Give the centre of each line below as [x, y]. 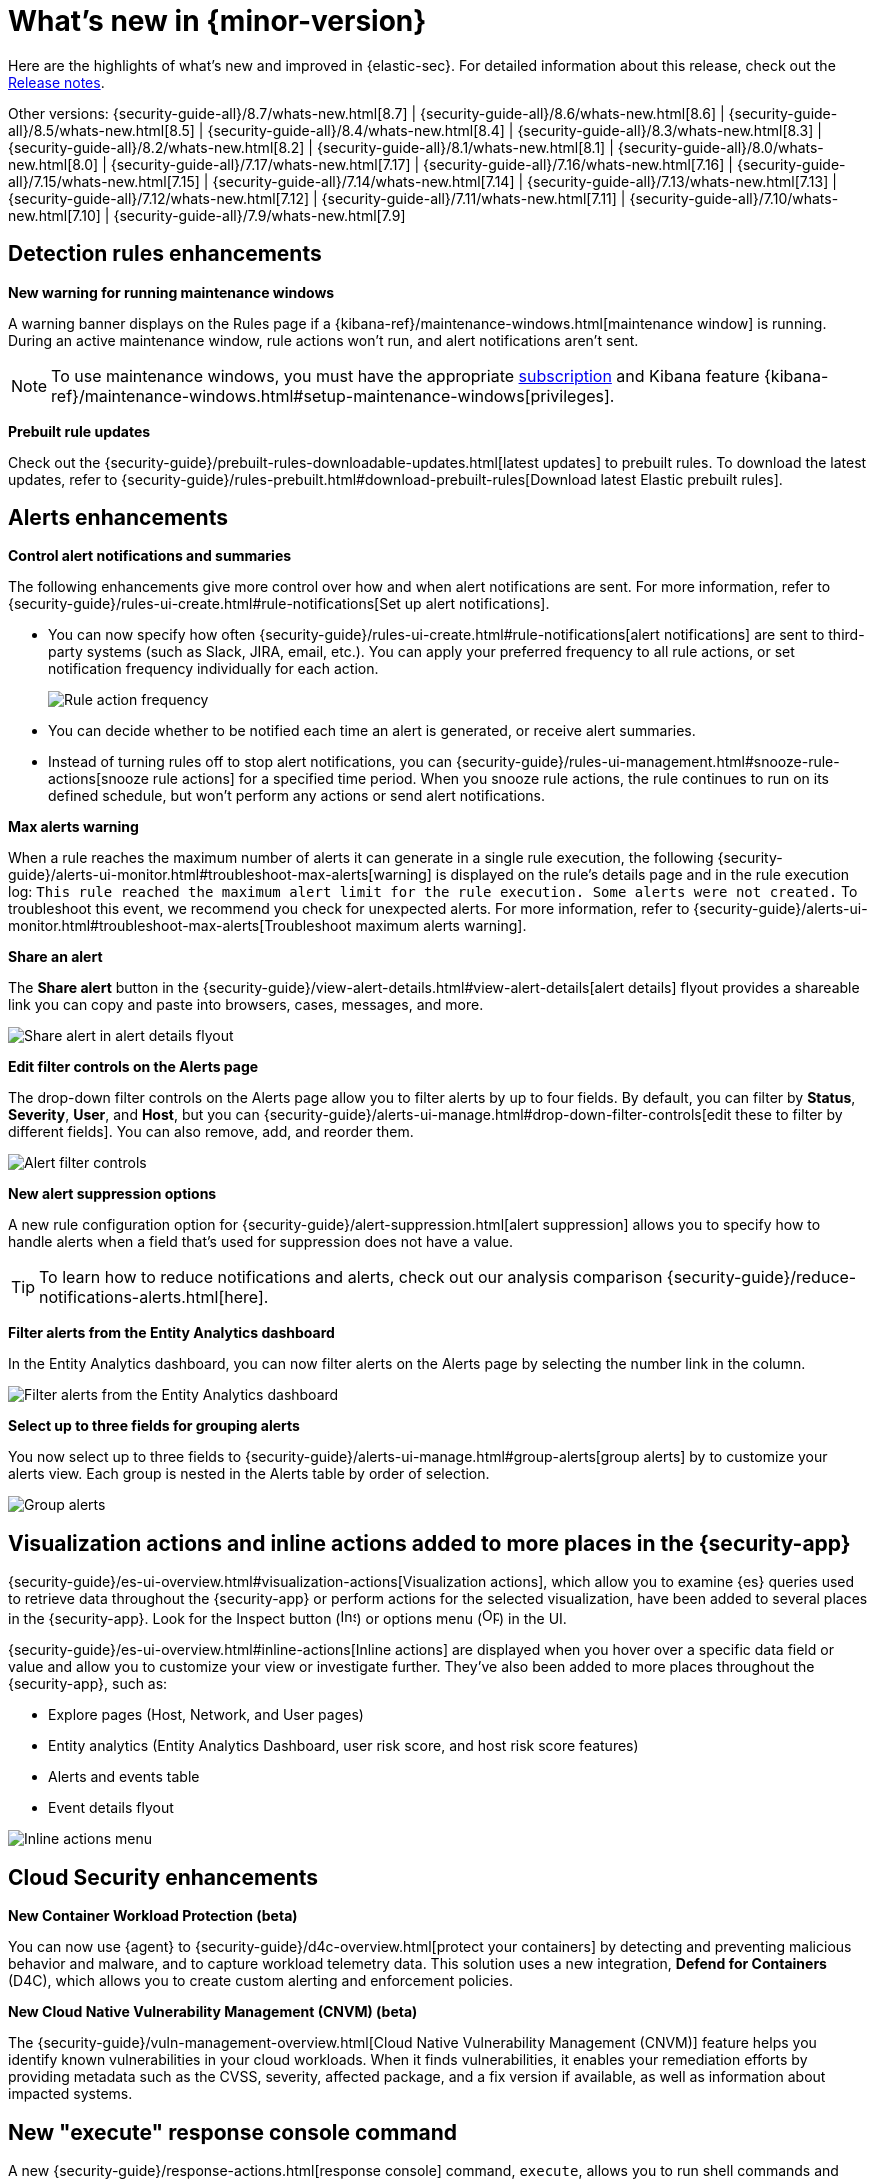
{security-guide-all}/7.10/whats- [734, 198]
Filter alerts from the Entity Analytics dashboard [171, 1333]
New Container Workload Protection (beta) [153, 1916]
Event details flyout [111, 1808]
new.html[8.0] [53, 164]
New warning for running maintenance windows [171, 292]
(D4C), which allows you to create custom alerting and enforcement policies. [260, 1981]
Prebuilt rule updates [79, 431]
